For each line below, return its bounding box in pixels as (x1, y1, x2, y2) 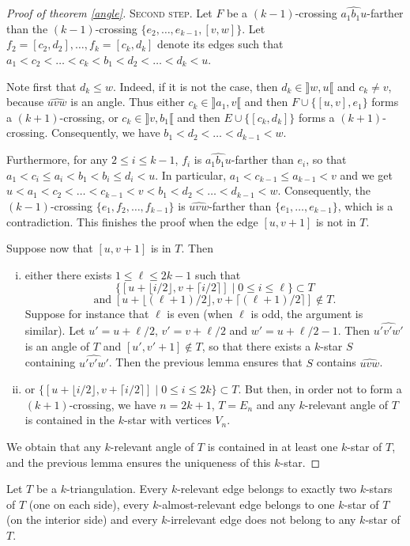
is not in (315, 213, 356, 229)
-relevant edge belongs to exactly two (177, 480, 356, 497)
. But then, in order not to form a (238, 381, 402, 397)
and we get (340, 166, 393, 183)
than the (6, 20, 48, 36)
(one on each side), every (28, 495, 149, 512)
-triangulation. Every (66, 480, 168, 497)
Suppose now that (6, 240, 93, 256)
